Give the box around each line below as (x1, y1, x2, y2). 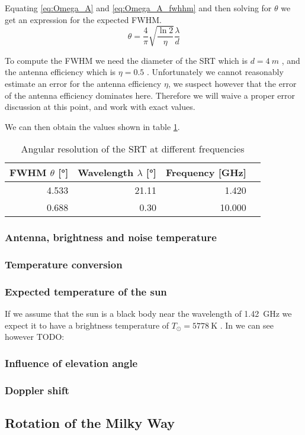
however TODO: (5, 330, 65, 343)
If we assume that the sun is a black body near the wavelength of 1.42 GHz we (5, 307, 292, 320)
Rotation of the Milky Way (5, 414, 175, 432)
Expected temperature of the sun (5, 284, 167, 298)
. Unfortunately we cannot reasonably (146, 66, 284, 78)
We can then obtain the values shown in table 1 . (5, 120, 180, 132)
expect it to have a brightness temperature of (5, 319, 169, 331)
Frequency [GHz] (165, 165, 246, 180)
